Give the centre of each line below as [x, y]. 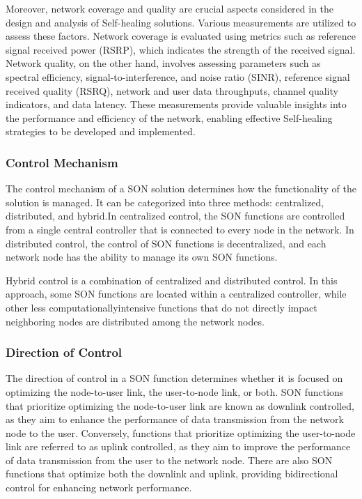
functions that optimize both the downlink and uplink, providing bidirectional [172, 474]
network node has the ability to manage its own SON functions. [142, 257]
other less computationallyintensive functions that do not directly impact [162, 307]
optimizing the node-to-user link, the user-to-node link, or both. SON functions [175, 391]
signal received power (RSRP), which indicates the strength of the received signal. [181, 49]
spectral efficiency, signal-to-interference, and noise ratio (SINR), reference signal [178, 76]
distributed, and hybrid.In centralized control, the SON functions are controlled [175, 216]
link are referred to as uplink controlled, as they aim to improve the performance [178, 446]
